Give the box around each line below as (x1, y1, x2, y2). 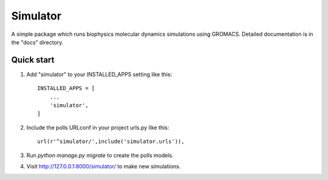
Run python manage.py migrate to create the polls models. (26, 151, 174, 159)
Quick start (11, 55, 55, 65)
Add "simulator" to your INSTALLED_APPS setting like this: (26, 71, 173, 78)
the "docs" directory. (11, 38, 64, 46)
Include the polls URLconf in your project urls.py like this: (26, 123, 169, 131)
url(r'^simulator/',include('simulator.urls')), (37, 138, 185, 145)
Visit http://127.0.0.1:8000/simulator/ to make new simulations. (26, 162, 181, 170)
